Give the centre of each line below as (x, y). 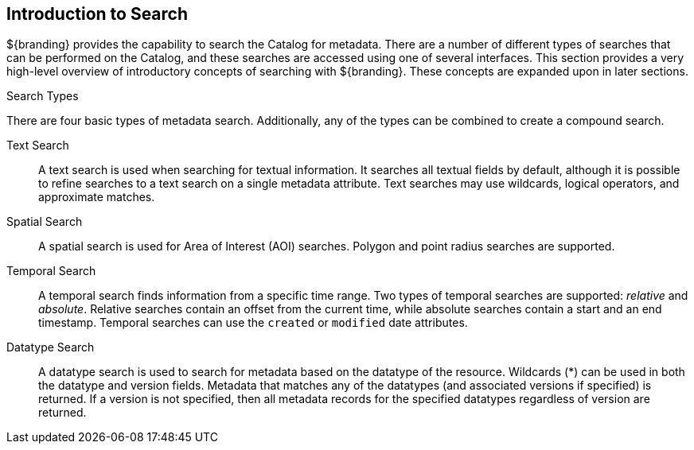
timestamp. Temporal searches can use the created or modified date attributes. (253, 323)
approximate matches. (97, 197)
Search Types (43, 96)
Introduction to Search (97, 14)
